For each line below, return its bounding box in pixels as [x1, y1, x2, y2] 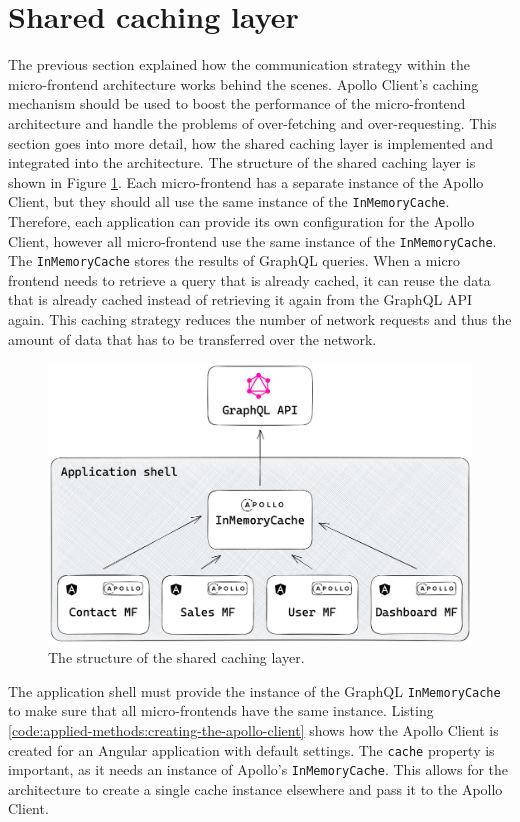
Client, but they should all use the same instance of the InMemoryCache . [8, 191, 450, 212]
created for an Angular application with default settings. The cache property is [8, 739, 495, 760]
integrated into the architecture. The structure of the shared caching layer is [8, 152, 476, 173]
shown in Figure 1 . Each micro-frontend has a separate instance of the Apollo [8, 171, 484, 192]
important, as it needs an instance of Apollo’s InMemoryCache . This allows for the [8, 759, 509, 780]
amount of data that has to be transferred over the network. [8, 328, 377, 349]
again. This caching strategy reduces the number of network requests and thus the [8, 309, 512, 330]
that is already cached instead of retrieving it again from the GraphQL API [8, 289, 473, 310]
